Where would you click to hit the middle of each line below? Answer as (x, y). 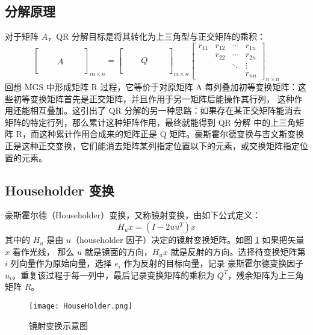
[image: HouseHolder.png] (81, 306)
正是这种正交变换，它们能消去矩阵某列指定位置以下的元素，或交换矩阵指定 (152, 146)
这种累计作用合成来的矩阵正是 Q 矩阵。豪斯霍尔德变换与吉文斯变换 (172, 134)
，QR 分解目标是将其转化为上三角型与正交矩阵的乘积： (157, 36)
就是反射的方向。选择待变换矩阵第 (238, 251)
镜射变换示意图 (58, 325)
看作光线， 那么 (43, 251)
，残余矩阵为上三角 (266, 275)
